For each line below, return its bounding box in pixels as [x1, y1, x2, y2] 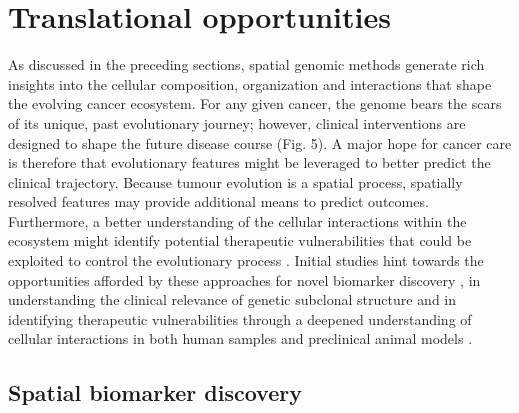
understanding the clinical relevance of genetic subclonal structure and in [8, 289, 457, 310]
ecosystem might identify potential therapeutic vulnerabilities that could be [8, 230, 472, 251]
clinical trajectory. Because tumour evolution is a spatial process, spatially [8, 171, 463, 192]
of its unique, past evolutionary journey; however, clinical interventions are [8, 112, 466, 133]
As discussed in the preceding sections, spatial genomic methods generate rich [8, 54, 485, 75]
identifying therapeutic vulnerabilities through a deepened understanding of [8, 308, 472, 329]
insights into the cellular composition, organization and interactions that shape [8, 73, 492, 94]
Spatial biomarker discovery [8, 377, 302, 408]
